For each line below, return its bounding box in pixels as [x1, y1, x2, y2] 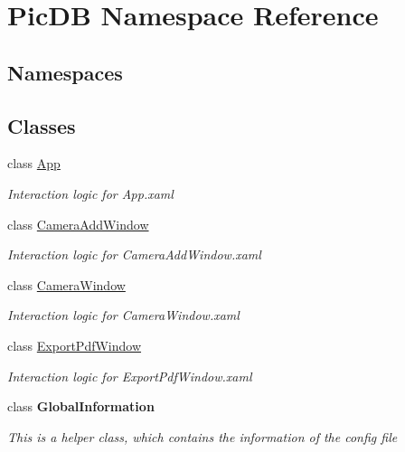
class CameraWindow [7, 275, 126, 294]
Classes [7, 111, 76, 139]
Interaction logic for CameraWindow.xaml [7, 306, 240, 325]
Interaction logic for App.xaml [7, 184, 174, 202]
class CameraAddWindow [7, 214, 149, 233]
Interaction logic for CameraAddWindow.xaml [7, 245, 261, 264]
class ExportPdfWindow [7, 335, 142, 354]
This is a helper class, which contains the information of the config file [7, 427, 398, 446]
